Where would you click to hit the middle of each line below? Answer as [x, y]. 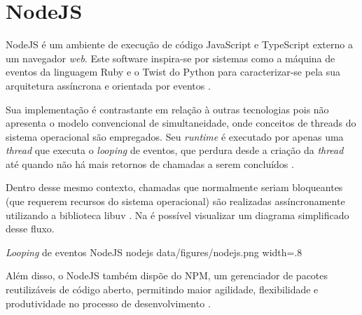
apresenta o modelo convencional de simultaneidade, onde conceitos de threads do [181, 123]
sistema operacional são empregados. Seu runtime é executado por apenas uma [175, 136]
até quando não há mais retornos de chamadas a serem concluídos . [150, 163]
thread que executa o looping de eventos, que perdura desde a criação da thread [175, 150]
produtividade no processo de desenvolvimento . [108, 303]
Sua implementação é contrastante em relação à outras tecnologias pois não [167, 109]
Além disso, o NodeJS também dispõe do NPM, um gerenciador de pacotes [167, 275]
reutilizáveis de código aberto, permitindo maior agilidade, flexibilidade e [162, 289]
